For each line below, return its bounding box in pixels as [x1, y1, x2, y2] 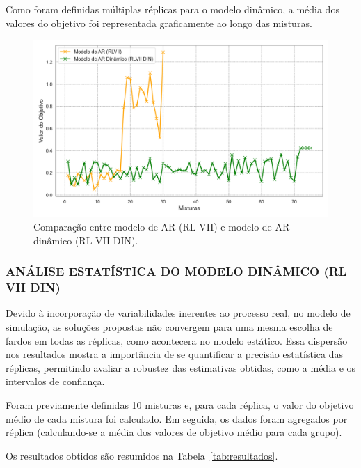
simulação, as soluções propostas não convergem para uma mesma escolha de [6, 319, 333, 334]
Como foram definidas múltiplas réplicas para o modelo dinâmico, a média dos [6, 2, 339, 16]
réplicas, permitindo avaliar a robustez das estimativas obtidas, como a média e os [6, 360, 356, 375]
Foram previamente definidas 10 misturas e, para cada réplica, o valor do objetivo [6, 397, 354, 412]
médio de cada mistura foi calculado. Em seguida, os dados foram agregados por [6, 411, 348, 426]
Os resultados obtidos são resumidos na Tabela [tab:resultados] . [6, 448, 278, 462]
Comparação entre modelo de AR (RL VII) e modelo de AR [33, 219, 290, 234]
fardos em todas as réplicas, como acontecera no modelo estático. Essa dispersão [6, 333, 348, 348]
